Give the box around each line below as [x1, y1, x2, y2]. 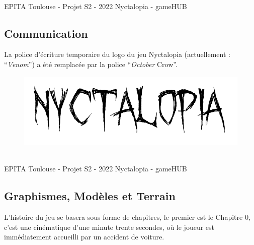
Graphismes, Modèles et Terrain [4, 188, 176, 204]
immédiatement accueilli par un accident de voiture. [4, 231, 164, 242]
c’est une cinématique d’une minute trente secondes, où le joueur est [4, 221, 215, 232]
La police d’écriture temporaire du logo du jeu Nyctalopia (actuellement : [4, 49, 230, 59]
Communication [4, 25, 88, 41]
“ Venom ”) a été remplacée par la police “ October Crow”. [4, 58, 178, 69]
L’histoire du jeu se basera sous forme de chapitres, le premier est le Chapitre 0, [4, 212, 250, 222]
